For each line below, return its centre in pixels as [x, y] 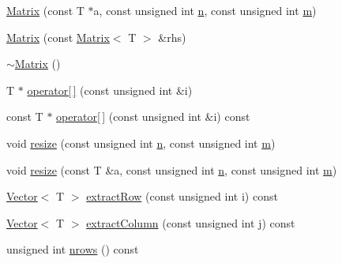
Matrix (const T [45, 10]
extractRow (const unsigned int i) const [182, 196]
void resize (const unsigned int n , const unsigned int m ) [141, 143]
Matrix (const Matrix [58, 37]
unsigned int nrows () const [73, 249]
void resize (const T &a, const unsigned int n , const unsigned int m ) [172, 169]
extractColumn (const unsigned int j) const [191, 222]
